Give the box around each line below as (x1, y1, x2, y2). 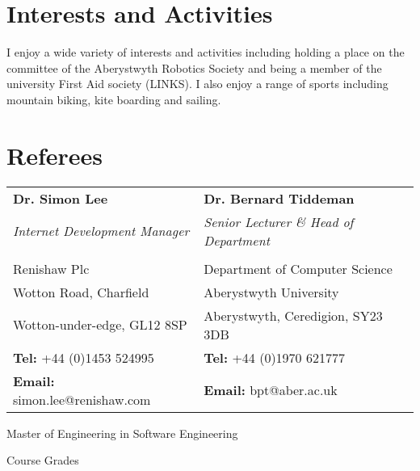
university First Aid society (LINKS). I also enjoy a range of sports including (6, 75, 388, 92)
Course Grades (6, 452, 79, 469)
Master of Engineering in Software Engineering (6, 424, 238, 441)
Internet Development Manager (13, 221, 190, 241)
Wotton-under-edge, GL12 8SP (13, 315, 187, 334)
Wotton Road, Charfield (13, 282, 149, 301)
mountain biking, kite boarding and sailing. (6, 90, 221, 107)
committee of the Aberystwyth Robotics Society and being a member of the (6, 59, 382, 76)
